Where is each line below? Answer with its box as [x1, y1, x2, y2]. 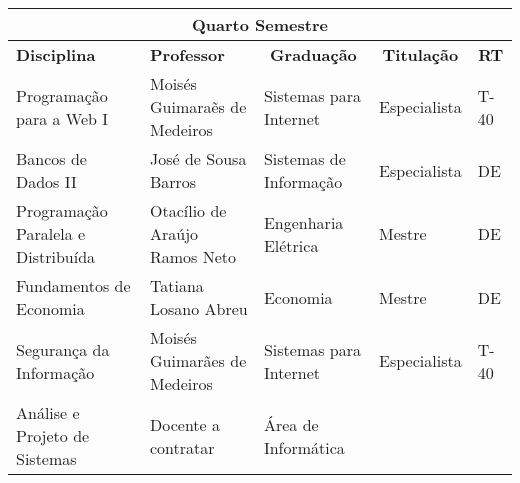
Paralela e [16, 222, 86, 245]
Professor [150, 43, 225, 66]
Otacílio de [150, 199, 227, 222]
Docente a [150, 412, 220, 436]
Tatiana [150, 274, 204, 297]
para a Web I [16, 106, 109, 130]
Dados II [16, 170, 77, 193]
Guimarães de [150, 349, 247, 372]
